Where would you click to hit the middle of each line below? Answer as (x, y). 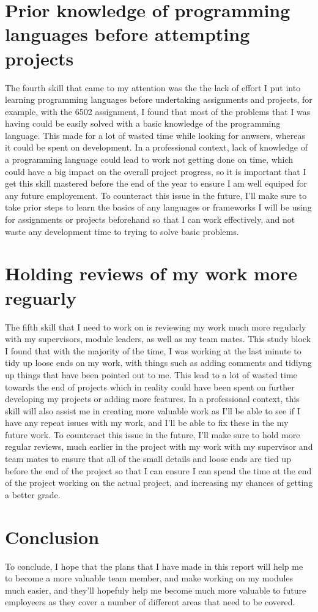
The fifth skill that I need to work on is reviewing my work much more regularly (156, 327)
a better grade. (33, 494)
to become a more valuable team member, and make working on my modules (149, 578)
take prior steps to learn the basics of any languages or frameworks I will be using (158, 207)
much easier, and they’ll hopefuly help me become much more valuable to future (156, 590)
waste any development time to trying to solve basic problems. (122, 231)
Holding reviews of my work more (151, 273)
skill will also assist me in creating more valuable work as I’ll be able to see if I (153, 410)
